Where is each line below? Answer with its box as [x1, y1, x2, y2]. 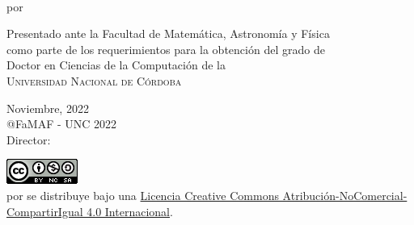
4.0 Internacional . [87, 202, 173, 219]
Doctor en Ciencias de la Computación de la [6, 56, 226, 73]
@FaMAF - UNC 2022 [6, 115, 117, 132]
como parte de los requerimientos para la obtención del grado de [6, 40, 325, 57]
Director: [6, 131, 51, 148]
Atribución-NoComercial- [282, 186, 408, 203]
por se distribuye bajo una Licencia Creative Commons [6, 186, 279, 203]
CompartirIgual [6, 202, 83, 219]
